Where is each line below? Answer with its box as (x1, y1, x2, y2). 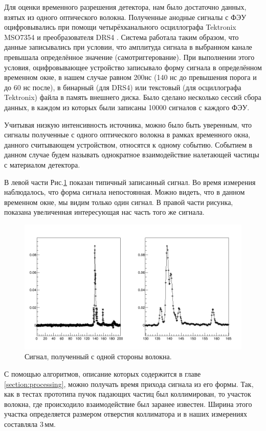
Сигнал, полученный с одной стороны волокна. (25, 351, 172, 362)
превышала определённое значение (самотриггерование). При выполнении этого (4, 51, 255, 62)
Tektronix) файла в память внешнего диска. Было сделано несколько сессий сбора (4, 92, 261, 102)
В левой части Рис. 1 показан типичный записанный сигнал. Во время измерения (4, 176, 256, 187)
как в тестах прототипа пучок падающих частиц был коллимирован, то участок (4, 388, 251, 399)
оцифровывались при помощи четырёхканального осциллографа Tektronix (4, 22, 236, 32)
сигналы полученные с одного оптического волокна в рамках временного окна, (4, 129, 250, 140)
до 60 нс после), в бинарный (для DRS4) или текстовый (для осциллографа (4, 81, 241, 92)
